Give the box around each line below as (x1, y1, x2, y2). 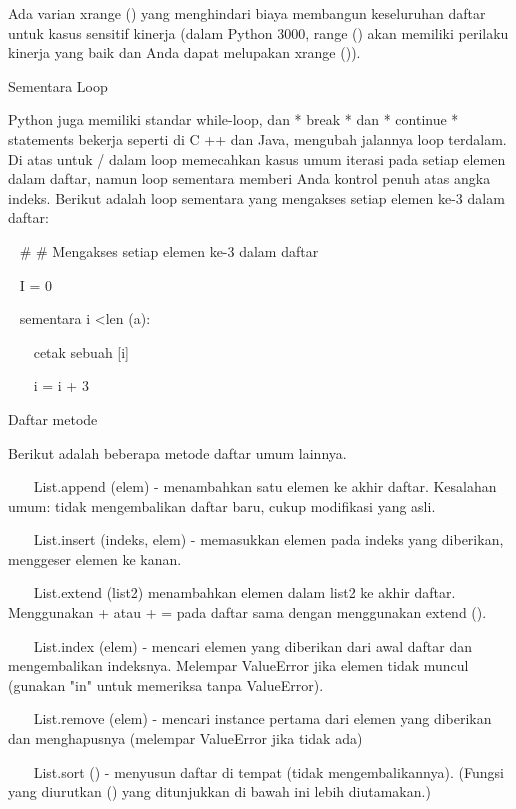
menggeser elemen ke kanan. (8, 548, 182, 569)
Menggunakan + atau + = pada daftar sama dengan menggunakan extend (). (8, 602, 487, 623)
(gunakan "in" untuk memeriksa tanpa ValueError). (8, 674, 324, 695)
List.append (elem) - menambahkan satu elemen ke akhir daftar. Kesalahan (33, 476, 497, 497)
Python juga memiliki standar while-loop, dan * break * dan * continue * (8, 109, 459, 130)
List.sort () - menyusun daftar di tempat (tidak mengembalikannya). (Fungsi (33, 761, 504, 782)
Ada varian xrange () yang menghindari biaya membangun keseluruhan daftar (8, 3, 486, 23)
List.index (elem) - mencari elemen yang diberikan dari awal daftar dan (33, 635, 472, 656)
